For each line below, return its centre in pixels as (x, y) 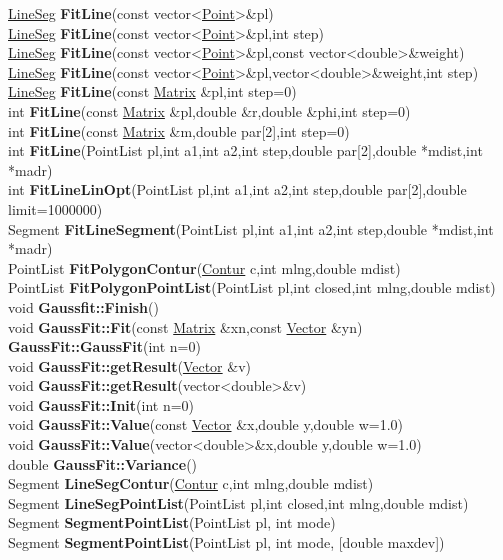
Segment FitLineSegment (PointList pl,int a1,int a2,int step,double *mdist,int (251, 228)
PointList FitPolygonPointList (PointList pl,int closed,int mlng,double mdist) (252, 287)
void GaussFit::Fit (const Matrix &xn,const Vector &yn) (185, 326)
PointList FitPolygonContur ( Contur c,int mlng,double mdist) (204, 267)
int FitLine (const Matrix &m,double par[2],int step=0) (179, 130)
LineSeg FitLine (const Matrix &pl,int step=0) (152, 91)
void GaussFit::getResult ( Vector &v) (130, 365)
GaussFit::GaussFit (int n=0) (104, 346)
